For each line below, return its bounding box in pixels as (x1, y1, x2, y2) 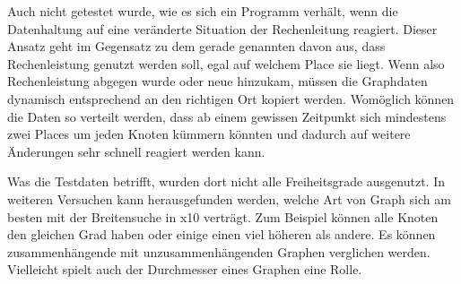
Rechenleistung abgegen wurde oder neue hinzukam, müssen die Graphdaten (7, 72, 428, 90)
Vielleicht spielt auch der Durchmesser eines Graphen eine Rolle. (7, 260, 362, 279)
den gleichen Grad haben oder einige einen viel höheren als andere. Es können (7, 225, 436, 244)
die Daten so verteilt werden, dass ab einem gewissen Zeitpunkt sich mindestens (7, 107, 447, 125)
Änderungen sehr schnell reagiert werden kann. (7, 142, 265, 160)
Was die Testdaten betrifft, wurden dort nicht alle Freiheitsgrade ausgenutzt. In (7, 172, 445, 191)
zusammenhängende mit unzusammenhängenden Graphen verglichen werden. (7, 242, 431, 261)
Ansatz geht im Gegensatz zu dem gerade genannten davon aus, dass (7, 37, 386, 56)
